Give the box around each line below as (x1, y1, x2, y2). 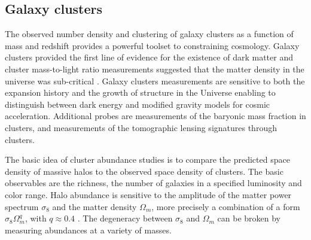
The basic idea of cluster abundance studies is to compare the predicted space (5, 153, 290, 166)
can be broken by (217, 212, 280, 224)
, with (25, 212, 47, 224)
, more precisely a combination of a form (151, 200, 300, 212)
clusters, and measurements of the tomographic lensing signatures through (5, 121, 277, 133)
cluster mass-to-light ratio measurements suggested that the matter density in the (5, 62, 304, 75)
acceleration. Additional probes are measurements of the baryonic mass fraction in (5, 110, 306, 122)
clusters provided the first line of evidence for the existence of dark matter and (5, 51, 293, 63)
